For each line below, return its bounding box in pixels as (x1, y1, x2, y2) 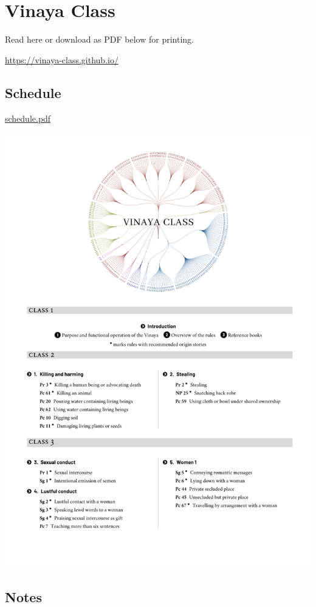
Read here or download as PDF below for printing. (5, 33, 194, 46)
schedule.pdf (5, 111, 51, 124)
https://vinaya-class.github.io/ (5, 53, 118, 66)
